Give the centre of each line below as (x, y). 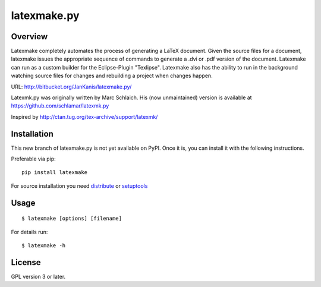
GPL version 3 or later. (38, 276)
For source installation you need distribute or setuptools (79, 186)
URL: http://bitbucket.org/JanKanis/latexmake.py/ (71, 87)
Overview (29, 37)
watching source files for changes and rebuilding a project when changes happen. (112, 76)
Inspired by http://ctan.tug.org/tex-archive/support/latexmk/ (84, 116)
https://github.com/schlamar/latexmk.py (60, 106)
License (26, 262)
